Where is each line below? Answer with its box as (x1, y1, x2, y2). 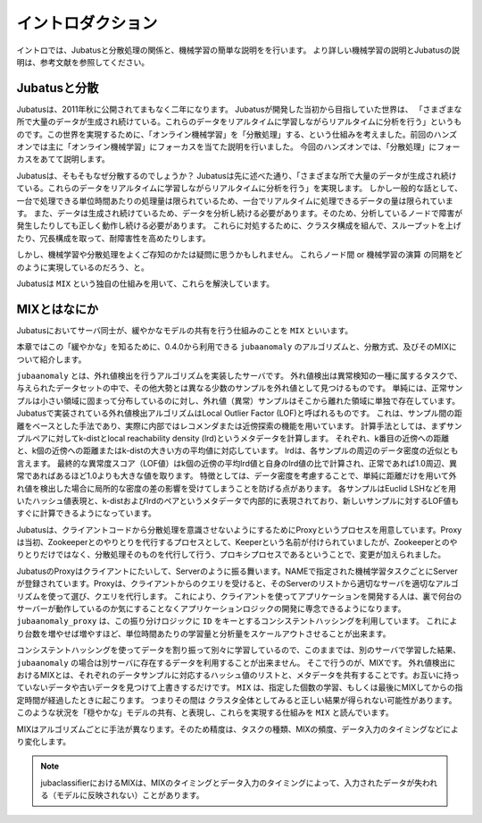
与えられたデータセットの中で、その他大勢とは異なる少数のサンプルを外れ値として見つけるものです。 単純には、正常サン (16, 382, 463, 393)
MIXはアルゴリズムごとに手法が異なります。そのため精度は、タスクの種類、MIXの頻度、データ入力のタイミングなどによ (16, 724, 460, 735)
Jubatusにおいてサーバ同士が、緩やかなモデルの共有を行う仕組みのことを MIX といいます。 (16, 324, 353, 335)
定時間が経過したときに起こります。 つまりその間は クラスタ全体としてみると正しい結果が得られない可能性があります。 (16, 694, 457, 705)
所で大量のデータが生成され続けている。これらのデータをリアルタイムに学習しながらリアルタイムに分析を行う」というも (16, 116, 462, 127)
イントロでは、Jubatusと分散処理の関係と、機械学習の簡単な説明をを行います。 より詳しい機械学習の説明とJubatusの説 (16, 45, 460, 55)
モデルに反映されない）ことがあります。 (55, 790, 204, 801)
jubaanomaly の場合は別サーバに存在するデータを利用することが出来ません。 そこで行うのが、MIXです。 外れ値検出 (16, 657, 448, 668)
